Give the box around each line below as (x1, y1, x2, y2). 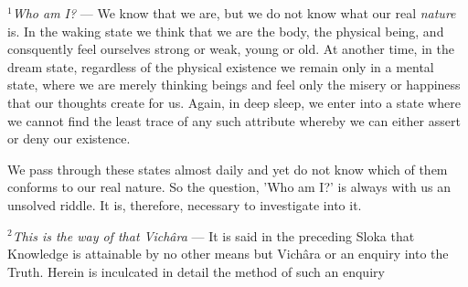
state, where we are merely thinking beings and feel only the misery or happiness (7, 75, 461, 94)
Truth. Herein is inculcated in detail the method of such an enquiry (7, 261, 385, 281)
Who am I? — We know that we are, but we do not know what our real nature (12, 4, 456, 22)
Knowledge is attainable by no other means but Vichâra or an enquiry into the (7, 244, 449, 263)
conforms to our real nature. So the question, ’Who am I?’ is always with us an (7, 177, 452, 197)
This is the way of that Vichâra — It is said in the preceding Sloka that (12, 226, 415, 245)
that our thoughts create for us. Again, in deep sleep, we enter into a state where (7, 92, 461, 112)
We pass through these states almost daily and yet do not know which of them (7, 159, 448, 178)
